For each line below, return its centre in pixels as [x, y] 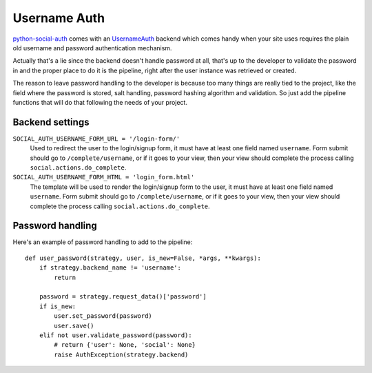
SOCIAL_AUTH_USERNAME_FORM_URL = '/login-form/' [96, 139]
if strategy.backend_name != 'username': [110, 268]
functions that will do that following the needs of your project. [100, 102]
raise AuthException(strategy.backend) [121, 354]
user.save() [74, 325]
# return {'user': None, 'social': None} [125, 345]
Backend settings [51, 122]
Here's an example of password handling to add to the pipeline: [103, 242]
